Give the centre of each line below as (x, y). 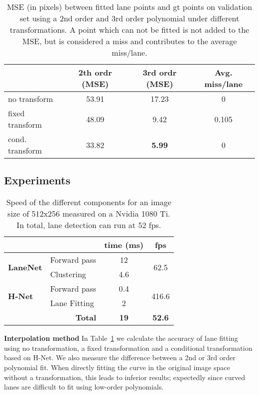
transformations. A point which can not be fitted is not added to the (129, 30)
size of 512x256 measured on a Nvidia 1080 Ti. (89, 214)
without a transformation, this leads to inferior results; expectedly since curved (125, 377)
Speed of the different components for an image (89, 202)
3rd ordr (160, 72)
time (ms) (124, 245)
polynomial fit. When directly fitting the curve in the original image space (117, 367)
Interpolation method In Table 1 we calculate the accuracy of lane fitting (121, 338)
